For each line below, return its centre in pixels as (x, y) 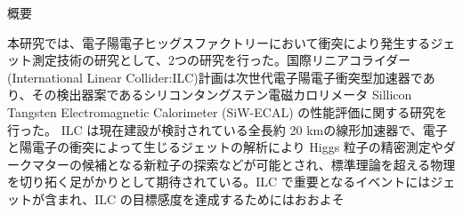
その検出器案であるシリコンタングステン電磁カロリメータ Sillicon (222, 95)
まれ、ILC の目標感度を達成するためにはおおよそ (200, 198)
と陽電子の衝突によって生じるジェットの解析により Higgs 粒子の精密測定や (225, 147)
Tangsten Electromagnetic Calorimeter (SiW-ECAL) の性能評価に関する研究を (227, 111)
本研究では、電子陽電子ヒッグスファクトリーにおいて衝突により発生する (219, 42)
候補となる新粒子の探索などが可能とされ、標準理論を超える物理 (268, 164)
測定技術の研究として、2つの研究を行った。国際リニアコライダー (221, 60)
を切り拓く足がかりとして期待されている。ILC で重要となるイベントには (219, 182)
